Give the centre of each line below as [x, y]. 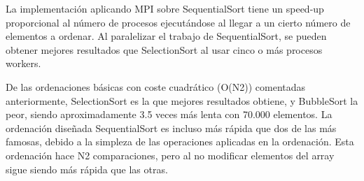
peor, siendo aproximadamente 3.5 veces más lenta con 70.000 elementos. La [169, 114]
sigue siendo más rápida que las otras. [87, 169]
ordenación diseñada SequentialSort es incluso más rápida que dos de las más [171, 128]
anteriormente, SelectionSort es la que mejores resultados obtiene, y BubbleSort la [182, 100]
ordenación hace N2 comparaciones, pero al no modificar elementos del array [170, 155]
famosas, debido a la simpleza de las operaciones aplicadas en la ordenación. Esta [180, 142]
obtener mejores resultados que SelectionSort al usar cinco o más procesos [164, 49]
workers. [23, 63]
